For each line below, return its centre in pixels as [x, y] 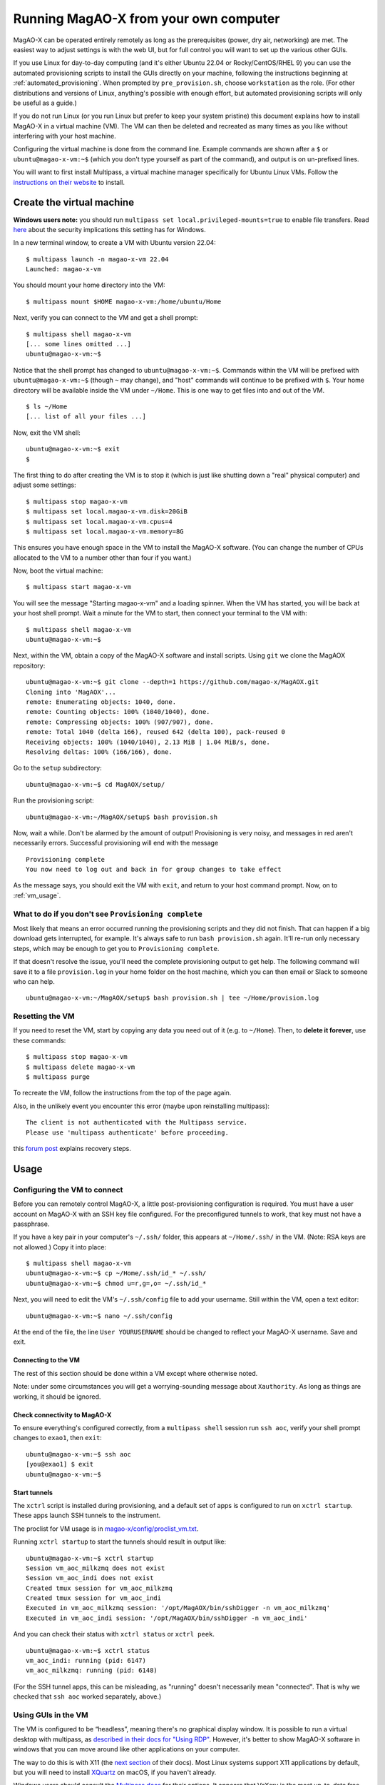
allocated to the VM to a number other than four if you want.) [102, 558]
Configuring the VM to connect [68, 1190]
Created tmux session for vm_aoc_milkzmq [99, 1588]
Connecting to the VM [46, 1360]
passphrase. [31, 1224]
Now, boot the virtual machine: [58, 570]
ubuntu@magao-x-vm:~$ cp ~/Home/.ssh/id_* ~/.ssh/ [116, 1273]
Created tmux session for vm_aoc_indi [94, 1598]
